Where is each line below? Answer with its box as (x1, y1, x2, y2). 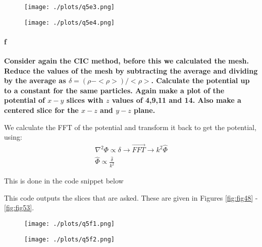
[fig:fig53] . (4, 202, 34, 213)
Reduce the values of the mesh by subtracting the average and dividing (4, 65, 258, 76)
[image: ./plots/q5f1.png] (24, 220, 115, 227)
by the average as (4, 75, 66, 86)
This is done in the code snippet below (4, 175, 124, 186)
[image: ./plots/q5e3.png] (24, 4, 115, 11)
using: (4, 132, 22, 142)
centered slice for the (4, 105, 79, 115)
